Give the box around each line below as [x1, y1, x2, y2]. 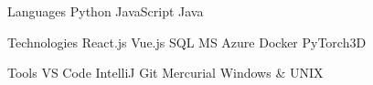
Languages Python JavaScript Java [7, 2, 204, 20]
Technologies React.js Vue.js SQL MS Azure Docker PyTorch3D [7, 32, 367, 51]
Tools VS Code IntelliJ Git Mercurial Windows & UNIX [7, 63, 324, 82]
